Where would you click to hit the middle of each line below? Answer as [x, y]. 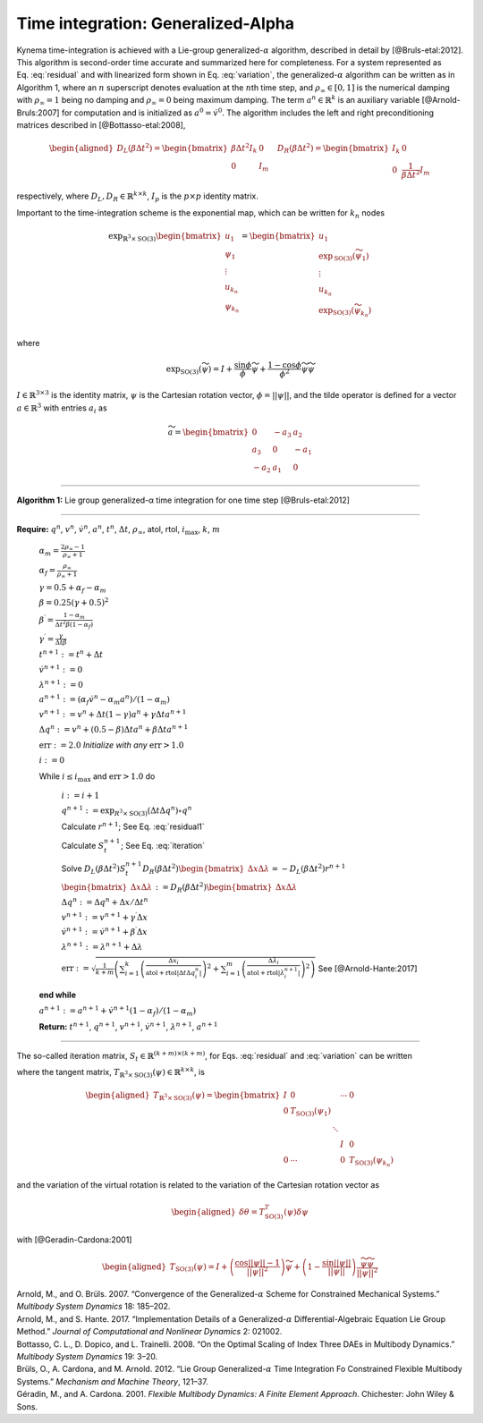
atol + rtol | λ [266, 973]
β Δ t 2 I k [244, 148]
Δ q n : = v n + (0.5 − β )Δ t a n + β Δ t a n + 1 [114, 728]
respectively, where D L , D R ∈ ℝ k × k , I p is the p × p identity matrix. [138, 197]
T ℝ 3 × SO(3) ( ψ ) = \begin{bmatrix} [217, 1097]
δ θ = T [252, 1212]
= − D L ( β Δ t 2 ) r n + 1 [309, 868]
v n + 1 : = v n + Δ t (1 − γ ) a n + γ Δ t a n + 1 [113, 713]
